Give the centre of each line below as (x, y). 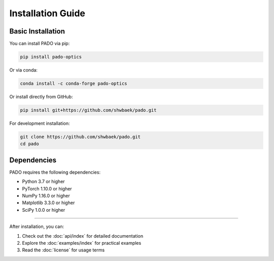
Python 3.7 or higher (44, 182)
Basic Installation (37, 31)
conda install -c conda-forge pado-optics (74, 84)
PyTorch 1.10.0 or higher (47, 188)
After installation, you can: (37, 226)
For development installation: (40, 123)
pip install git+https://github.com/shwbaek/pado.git (88, 110)
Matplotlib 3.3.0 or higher (48, 203)
